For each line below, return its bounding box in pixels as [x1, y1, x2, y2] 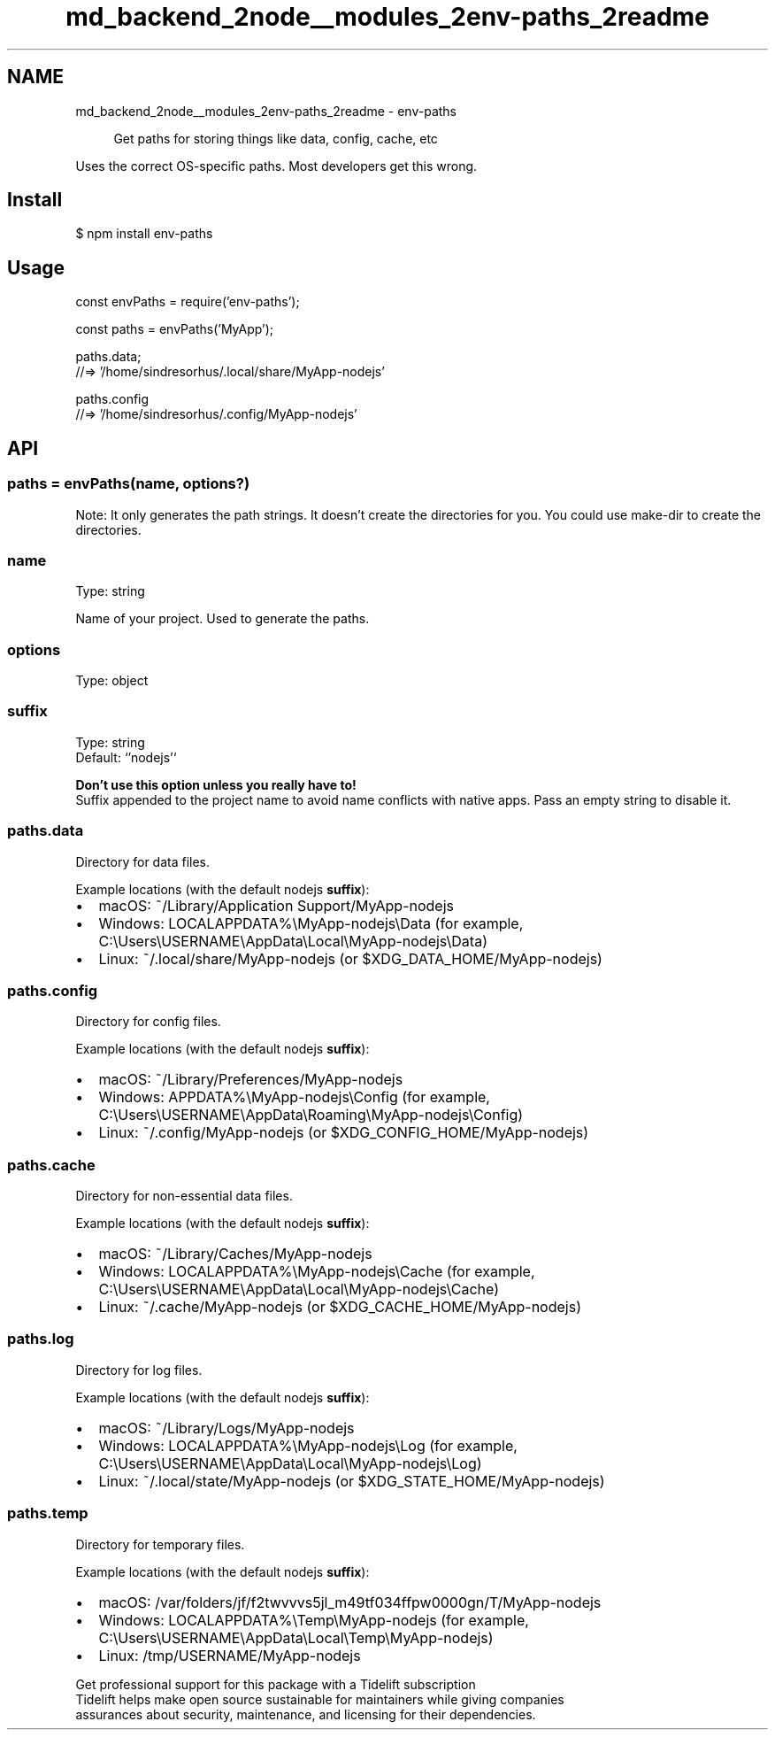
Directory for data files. [75, 853, 211, 869]
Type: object [75, 673, 149, 688]
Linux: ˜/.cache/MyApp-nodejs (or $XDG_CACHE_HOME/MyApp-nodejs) [98, 1298, 581, 1316]
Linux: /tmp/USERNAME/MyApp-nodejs [98, 1646, 361, 1664]
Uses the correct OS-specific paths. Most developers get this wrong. [75, 158, 478, 174]
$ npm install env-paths [75, 226, 213, 242]
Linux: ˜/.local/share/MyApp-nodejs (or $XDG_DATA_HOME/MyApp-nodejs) [98, 949, 602, 968]
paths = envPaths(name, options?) [7, 475, 250, 493]
